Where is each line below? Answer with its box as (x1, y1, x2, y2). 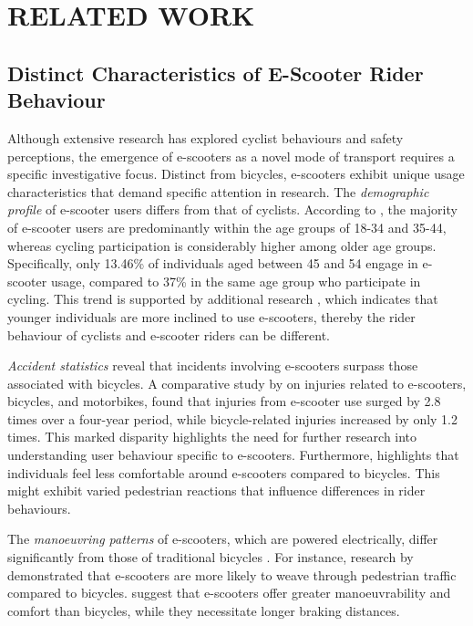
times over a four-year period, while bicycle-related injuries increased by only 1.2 (7, 409, 458, 428)
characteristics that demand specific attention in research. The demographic (7, 182, 429, 201)
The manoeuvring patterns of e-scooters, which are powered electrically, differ (7, 529, 438, 548)
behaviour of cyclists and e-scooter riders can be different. (7, 325, 330, 344)
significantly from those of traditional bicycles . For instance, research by (7, 548, 414, 567)
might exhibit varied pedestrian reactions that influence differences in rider (7, 481, 426, 500)
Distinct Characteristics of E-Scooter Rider (7, 58, 424, 87)
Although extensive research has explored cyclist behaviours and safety (7, 128, 404, 147)
